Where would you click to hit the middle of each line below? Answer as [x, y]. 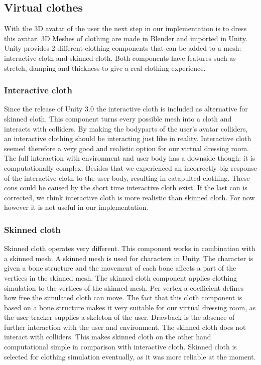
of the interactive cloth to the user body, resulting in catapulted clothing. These [127, 177]
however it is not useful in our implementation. [76, 207]
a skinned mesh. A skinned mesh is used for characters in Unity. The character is [129, 258]
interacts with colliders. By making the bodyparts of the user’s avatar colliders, [126, 128]
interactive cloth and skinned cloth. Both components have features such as [120, 57]
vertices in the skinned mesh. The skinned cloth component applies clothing [120, 277]
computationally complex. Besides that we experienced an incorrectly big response [130, 167]
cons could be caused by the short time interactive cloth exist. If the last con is [126, 188]
